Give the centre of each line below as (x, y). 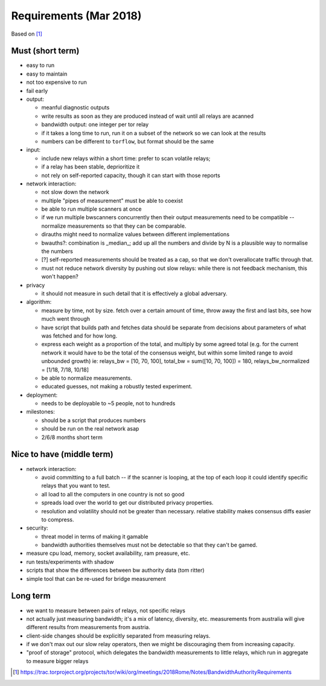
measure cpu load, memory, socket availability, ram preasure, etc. (108, 553)
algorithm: (39, 302)
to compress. (58, 519)
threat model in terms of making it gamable (95, 536)
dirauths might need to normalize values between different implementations (135, 234)
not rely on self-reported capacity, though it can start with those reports (131, 175)
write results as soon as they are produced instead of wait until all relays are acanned (147, 116)
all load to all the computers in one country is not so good (113, 494)
